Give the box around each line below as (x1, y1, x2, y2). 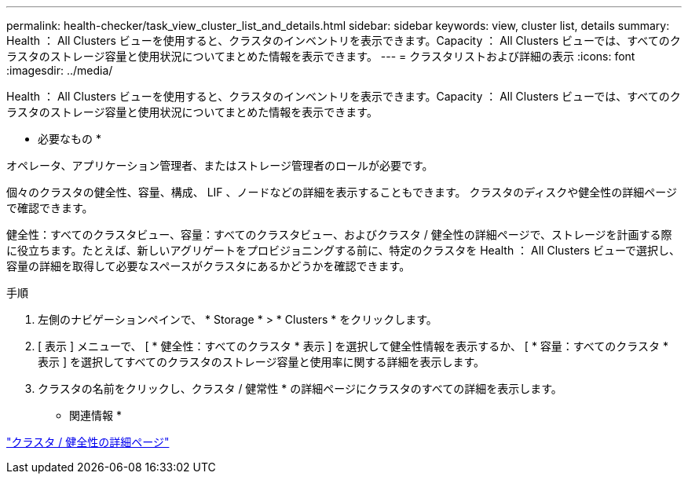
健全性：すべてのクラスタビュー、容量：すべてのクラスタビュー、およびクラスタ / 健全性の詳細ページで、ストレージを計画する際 (6, 228, 672, 241)
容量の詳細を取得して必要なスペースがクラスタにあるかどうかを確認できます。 (6, 259, 411, 273)
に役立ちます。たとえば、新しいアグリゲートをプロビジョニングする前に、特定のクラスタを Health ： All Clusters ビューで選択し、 (6, 244, 681, 257)
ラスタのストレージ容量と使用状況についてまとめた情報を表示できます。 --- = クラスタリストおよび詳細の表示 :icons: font (6, 49, 635, 63)
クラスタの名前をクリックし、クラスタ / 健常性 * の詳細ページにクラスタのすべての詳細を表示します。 (38, 382, 562, 395)
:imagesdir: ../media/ (6, 64, 113, 77)
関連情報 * (69, 409, 122, 422)
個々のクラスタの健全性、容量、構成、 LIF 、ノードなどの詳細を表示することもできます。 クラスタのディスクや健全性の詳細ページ (6, 185, 677, 199)
